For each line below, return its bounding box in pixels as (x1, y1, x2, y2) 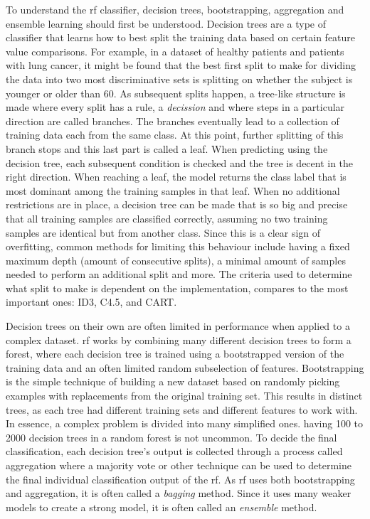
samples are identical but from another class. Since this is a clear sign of (6, 225, 321, 240)
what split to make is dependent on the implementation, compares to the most (6, 280, 349, 295)
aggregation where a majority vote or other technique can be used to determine (6, 458, 352, 472)
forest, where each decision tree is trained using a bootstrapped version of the (6, 346, 344, 361)
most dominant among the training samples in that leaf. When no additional (6, 183, 340, 198)
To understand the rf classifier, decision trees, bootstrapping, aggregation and (6, 2, 344, 16)
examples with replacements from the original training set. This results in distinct (6, 388, 363, 403)
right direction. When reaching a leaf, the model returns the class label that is (6, 169, 347, 184)
